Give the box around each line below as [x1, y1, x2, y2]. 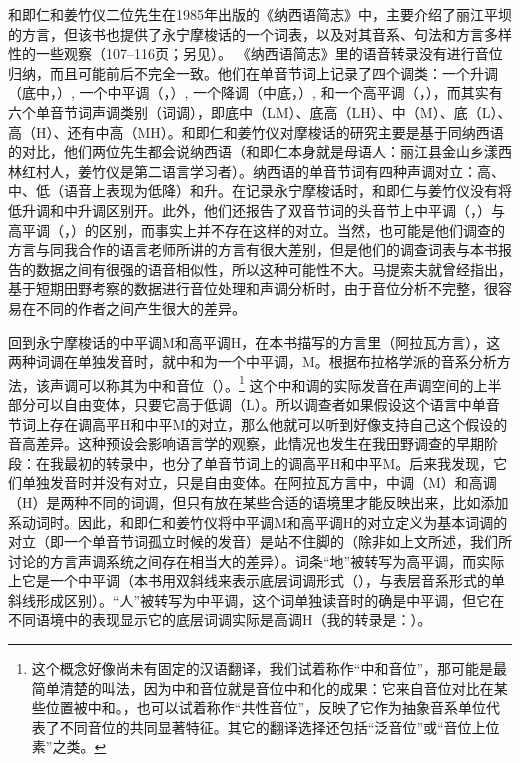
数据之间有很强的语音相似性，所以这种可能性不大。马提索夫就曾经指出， [35, 258, 512, 279]
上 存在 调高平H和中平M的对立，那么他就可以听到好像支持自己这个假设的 [36, 413, 508, 434]
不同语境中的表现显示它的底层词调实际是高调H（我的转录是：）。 [8, 609, 432, 630]
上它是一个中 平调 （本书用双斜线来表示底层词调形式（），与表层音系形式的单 [8, 570, 505, 591]
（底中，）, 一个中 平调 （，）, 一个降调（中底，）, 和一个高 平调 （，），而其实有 [8, 82, 503, 103]
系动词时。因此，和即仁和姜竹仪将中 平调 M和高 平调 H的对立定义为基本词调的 [8, 511, 508, 532]
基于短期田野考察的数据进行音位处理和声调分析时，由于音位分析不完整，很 [8, 278, 498, 299]
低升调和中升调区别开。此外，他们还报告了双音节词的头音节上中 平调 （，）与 [8, 199, 505, 220]
